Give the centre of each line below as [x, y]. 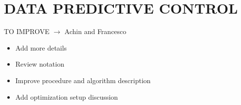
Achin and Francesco [95, 31]
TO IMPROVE [27, 31]
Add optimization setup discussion [67, 96]
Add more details [41, 47]
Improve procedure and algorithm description [83, 80]
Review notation [40, 64]
